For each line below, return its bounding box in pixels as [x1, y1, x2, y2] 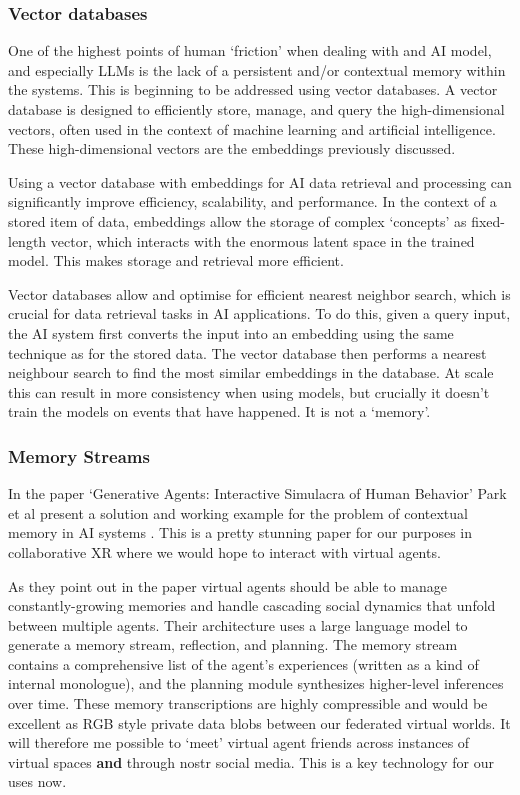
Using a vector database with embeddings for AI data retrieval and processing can [8, 171, 512, 192]
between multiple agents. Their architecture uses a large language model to [8, 614, 468, 635]
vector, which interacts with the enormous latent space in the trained [50, 230, 475, 251]
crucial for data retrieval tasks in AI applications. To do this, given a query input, [8, 303, 511, 324]
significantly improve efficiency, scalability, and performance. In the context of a [8, 191, 497, 212]
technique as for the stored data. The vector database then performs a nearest [8, 342, 487, 363]
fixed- [471, 210, 506, 231]
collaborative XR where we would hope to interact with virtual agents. [8, 541, 441, 562]
